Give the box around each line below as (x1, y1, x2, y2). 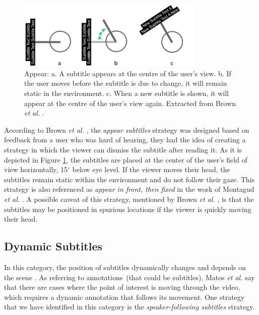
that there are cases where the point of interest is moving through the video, (4, 282, 240, 292)
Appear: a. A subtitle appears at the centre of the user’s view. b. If (24, 68, 231, 78)
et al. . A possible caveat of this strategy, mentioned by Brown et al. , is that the (4, 193, 254, 204)
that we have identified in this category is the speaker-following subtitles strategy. (4, 301, 255, 312)
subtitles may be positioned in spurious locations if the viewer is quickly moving (4, 203, 251, 214)
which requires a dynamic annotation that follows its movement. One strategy (4, 291, 245, 302)
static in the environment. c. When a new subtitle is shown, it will (24, 88, 229, 98)
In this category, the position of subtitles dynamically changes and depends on (4, 261, 246, 272)
